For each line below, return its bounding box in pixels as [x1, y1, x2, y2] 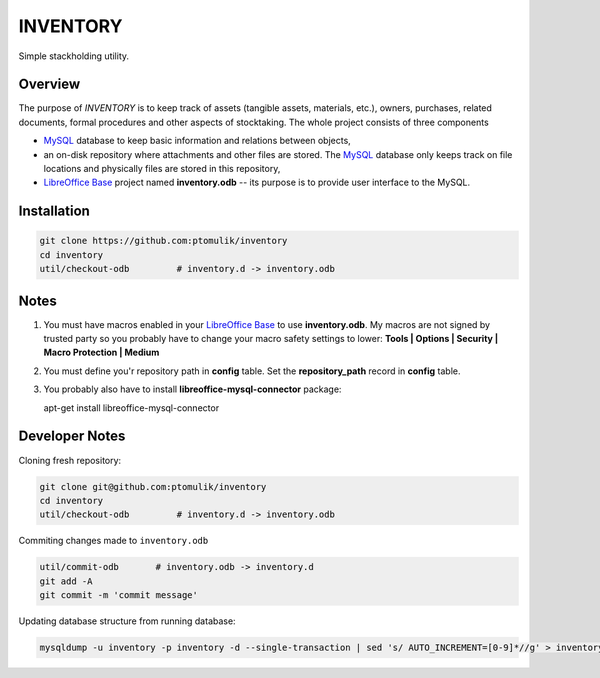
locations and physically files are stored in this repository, [43, 163, 281, 175]
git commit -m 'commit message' [39, 590, 199, 601]
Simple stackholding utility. [18, 50, 130, 62]
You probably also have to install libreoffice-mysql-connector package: [43, 383, 342, 395]
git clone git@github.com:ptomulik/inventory [39, 481, 267, 492]
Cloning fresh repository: [18, 454, 122, 466]
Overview [18, 76, 81, 93]
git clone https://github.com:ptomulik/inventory [39, 235, 288, 247]
